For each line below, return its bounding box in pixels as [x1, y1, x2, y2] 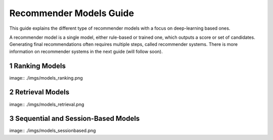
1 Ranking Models [9, 61, 66, 70]
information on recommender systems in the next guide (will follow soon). [9, 48, 163, 54]
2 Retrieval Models [9, 88, 70, 97]
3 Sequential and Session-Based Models [9, 114, 140, 123]
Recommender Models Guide [9, 8, 134, 19]
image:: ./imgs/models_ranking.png [9, 75, 83, 81]
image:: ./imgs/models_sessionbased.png [9, 127, 96, 133]
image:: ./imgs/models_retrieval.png [9, 101, 84, 107]
